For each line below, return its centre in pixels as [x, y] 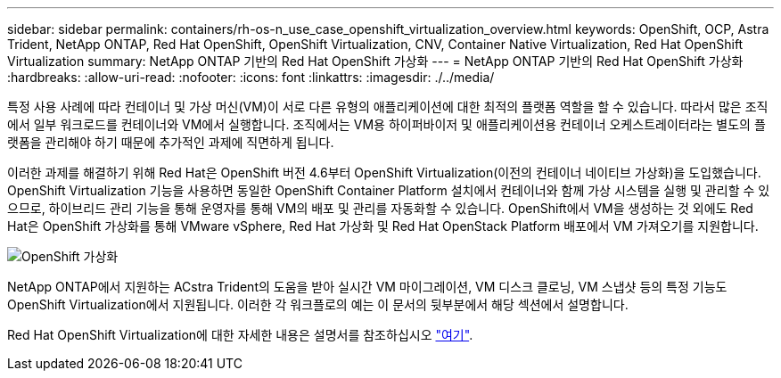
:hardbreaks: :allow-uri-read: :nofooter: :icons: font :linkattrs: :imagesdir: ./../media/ [251, 77]
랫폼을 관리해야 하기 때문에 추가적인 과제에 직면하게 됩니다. [171, 142]
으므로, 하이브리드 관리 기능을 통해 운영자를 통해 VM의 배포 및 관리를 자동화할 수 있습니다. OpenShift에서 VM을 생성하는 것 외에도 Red [380, 208]
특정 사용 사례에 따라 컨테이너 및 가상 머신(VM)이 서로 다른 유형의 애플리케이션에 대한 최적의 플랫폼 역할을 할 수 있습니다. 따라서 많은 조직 [388, 107]
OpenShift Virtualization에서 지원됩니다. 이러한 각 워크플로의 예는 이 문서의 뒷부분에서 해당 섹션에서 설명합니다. [318, 304]
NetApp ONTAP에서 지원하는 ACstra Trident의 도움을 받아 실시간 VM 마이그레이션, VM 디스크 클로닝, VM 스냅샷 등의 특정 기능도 [367, 287]
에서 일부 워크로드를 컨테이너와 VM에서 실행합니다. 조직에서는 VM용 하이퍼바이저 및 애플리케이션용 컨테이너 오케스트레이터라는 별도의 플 [386, 124]
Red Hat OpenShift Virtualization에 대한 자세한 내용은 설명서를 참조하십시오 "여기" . [240, 335]
